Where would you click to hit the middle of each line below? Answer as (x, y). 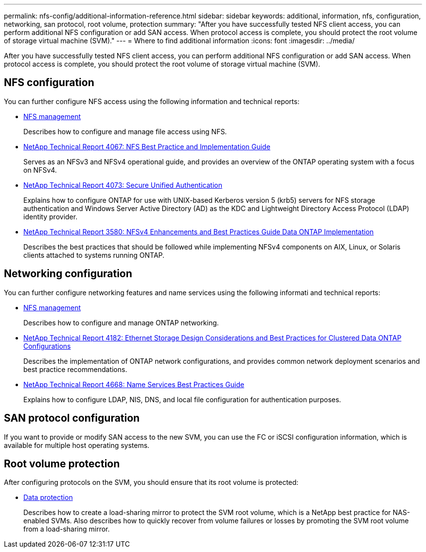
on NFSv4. (40, 170)
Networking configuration (68, 274)
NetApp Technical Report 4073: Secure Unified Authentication (123, 185)
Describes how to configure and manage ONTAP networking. (121, 322)
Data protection (48, 498)
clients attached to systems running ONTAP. (94, 255)
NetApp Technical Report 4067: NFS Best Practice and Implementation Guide (147, 146)
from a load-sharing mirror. (67, 529)
